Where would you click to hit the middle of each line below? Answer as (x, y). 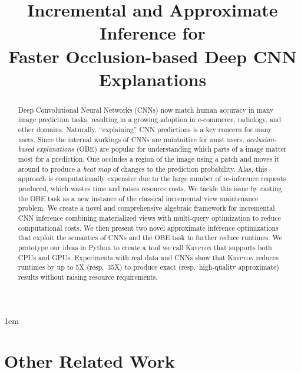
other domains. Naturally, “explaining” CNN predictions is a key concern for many (145, 130)
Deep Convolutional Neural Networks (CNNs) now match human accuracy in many (146, 109)
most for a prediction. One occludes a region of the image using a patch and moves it (149, 159)
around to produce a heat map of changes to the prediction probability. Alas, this (143, 168)
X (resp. (92, 267)
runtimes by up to (46, 267)
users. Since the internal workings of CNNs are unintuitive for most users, (131, 139)
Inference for (153, 33)
